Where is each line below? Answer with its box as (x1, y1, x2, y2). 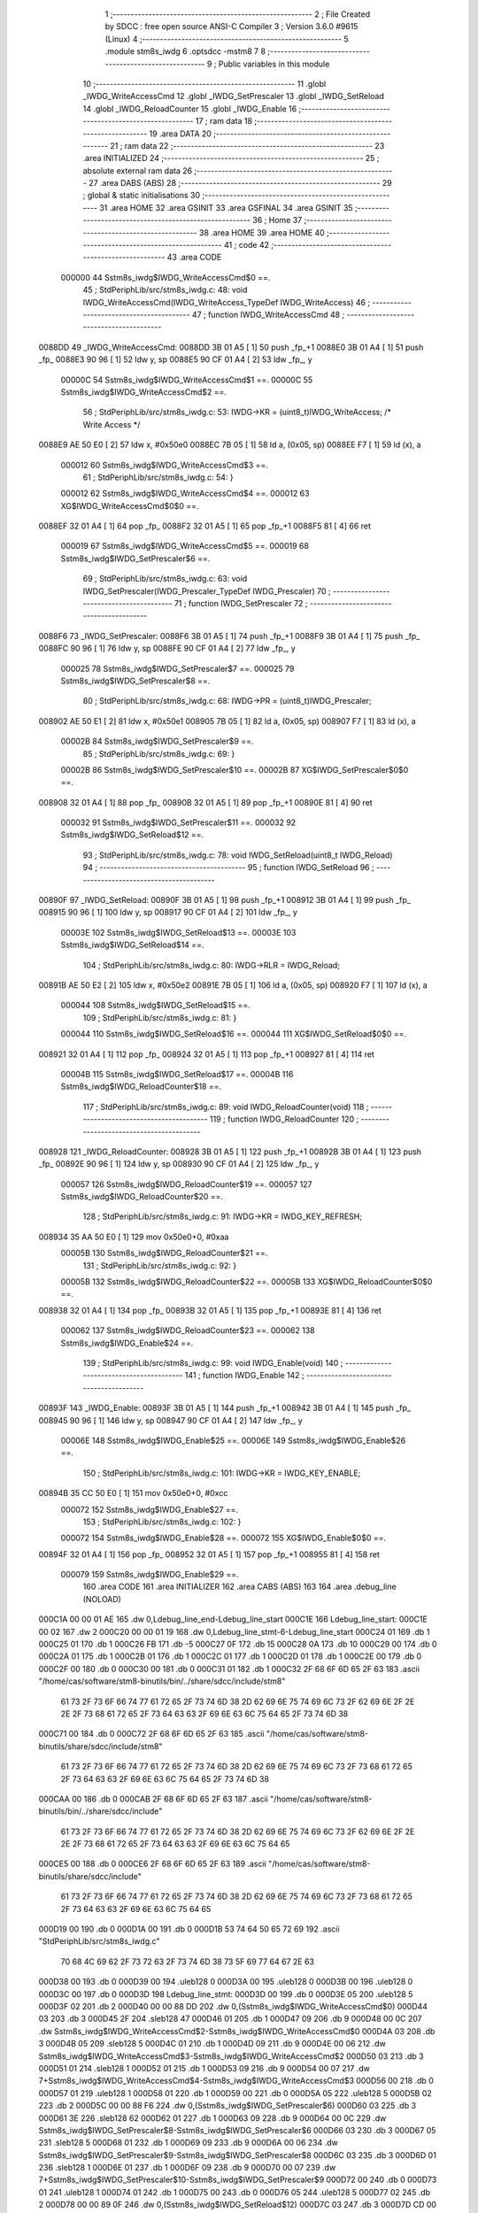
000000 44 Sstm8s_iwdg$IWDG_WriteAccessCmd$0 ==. (60, 272, 271, 282)
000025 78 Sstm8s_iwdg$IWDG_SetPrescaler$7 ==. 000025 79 (60, 663, 295, 674)
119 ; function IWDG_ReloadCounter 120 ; (209, 1114, 359, 1124)
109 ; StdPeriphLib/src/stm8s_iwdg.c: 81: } (82, 1012, 237, 1022)
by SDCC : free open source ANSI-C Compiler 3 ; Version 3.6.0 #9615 (104, 21, 358, 32)
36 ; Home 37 (252, 215, 303, 226)
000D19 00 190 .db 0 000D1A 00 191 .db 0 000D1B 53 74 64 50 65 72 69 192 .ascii (38, 1924, 340, 1934)
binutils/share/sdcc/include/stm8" (38, 1740, 163, 1752)
